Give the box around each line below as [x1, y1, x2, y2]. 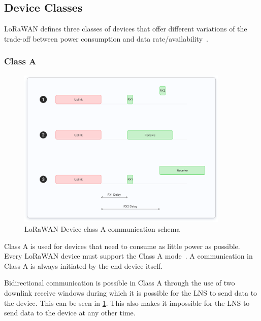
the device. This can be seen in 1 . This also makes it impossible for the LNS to [4, 297, 250, 308]
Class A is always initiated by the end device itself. [4, 260, 163, 271]
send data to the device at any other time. [4, 307, 136, 318]
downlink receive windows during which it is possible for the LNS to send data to [4, 287, 257, 298]
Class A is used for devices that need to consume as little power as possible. [4, 240, 240, 251]
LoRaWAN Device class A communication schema [24, 224, 180, 234]
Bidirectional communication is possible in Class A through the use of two [4, 277, 235, 288]
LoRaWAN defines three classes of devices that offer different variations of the [4, 23, 247, 34]
